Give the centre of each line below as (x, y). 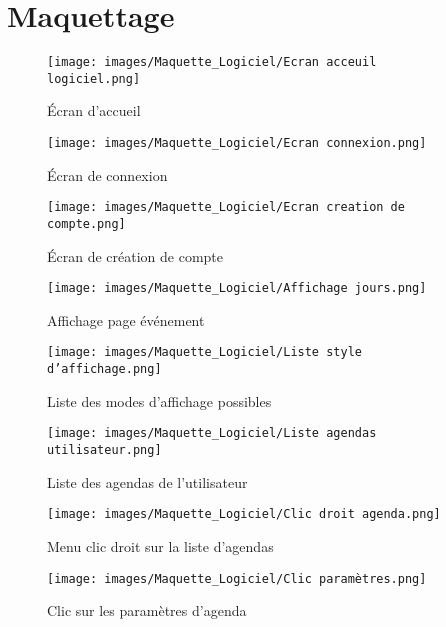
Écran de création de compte (135, 255)
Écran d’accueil (94, 110)
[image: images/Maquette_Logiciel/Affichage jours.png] (237, 288)
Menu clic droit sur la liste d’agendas (160, 545)
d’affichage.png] (104, 369)
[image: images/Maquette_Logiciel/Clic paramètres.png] (237, 578)
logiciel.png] (94, 78)
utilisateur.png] (104, 450)
